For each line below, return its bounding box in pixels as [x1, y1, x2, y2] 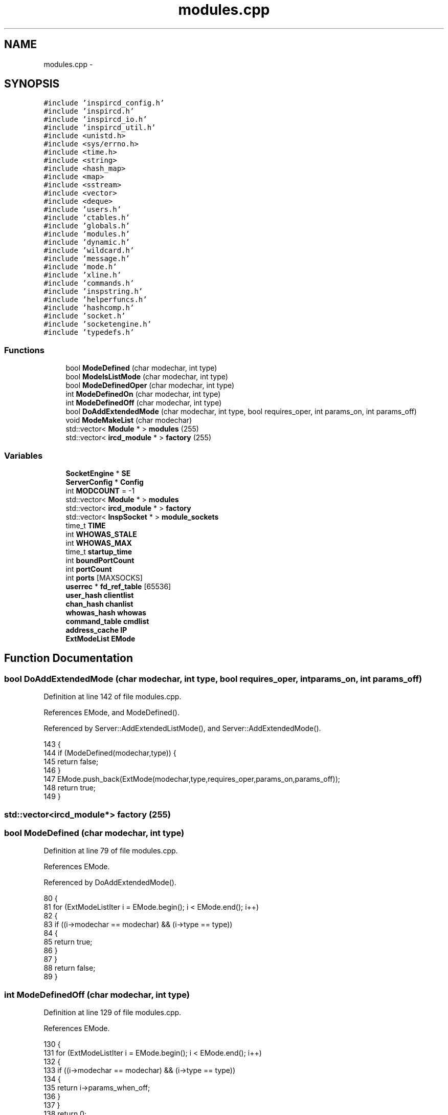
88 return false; [43, 963, 96, 973]
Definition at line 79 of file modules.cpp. [43, 846, 178, 855]
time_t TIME [65, 521, 106, 530]
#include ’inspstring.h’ [43, 287, 143, 296]
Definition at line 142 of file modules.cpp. [43, 692, 182, 701]
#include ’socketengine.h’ [43, 320, 152, 329]
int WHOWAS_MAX [65, 538, 132, 547]
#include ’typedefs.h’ [43, 328, 135, 337]
